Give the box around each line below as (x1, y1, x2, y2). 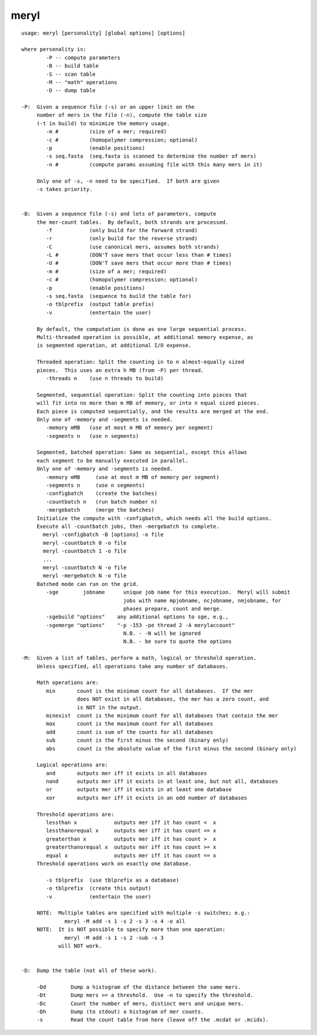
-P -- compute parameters (46, 54, 120, 61)
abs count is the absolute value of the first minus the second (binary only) (46, 745, 297, 752)
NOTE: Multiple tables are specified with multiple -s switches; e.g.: (36, 910, 251, 916)
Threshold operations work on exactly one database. (36, 860, 192, 867)
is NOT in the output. (76, 704, 142, 711)
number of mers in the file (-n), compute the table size (36, 112, 207, 119)
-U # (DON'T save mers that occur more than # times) (46, 260, 232, 267)
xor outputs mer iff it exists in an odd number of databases (46, 794, 248, 801)
